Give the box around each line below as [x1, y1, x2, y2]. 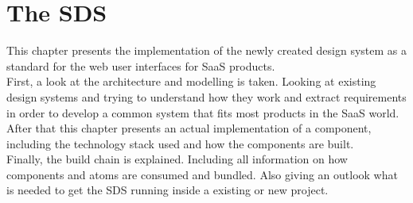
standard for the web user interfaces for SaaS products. [6, 57, 275, 74]
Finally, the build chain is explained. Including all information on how [6, 151, 348, 167]
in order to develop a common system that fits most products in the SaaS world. [6, 104, 399, 121]
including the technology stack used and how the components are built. [6, 135, 354, 151]
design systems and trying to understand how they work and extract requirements [6, 88, 407, 105]
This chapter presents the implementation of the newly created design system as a [6, 42, 407, 59]
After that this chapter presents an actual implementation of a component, [6, 120, 372, 136]
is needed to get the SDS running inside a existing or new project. [6, 182, 329, 198]
